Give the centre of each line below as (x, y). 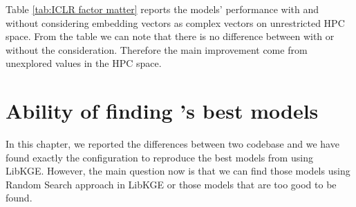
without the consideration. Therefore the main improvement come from (157, 49)
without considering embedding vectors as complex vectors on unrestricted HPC (175, 22)
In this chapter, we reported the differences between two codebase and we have (172, 144)
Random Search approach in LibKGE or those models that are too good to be (171, 184)
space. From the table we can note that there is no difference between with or (170, 36)
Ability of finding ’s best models (162, 111)
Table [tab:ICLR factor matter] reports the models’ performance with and (162, 9)
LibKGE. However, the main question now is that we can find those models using (178, 171)
